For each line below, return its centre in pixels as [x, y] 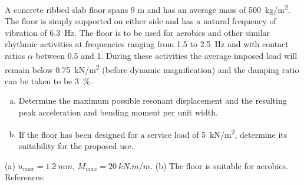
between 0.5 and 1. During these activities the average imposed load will [166, 56]
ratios [15, 56]
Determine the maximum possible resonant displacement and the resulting [153, 100]
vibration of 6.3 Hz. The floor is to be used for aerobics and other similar [138, 32]
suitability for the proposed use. [76, 145]
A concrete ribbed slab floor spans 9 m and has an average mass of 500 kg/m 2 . [148, 9]
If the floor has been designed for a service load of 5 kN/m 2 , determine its [153, 133]
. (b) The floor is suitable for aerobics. [219, 165]
